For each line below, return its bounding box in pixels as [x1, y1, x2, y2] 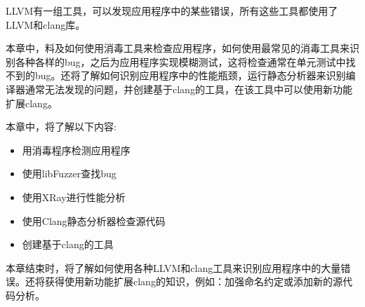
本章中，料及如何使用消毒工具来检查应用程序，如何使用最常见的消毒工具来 [6, 41, 350, 55]
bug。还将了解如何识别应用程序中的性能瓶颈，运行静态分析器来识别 [34, 68, 346, 83]
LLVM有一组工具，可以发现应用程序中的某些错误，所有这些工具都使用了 [6, 4, 338, 18]
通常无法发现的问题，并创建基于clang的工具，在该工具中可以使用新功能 [25, 81, 352, 96]
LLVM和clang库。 [6, 17, 86, 32]
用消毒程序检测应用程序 [22, 142, 131, 157]
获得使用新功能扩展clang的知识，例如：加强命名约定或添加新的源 [44, 274, 343, 289]
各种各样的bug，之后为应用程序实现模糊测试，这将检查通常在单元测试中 [15, 54, 346, 69]
